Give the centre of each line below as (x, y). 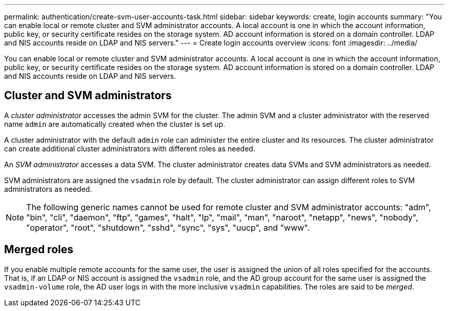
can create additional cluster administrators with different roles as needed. (130, 148)
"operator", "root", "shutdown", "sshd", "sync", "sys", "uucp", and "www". (168, 227)
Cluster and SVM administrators (88, 96)
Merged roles (39, 250)
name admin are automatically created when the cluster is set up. (115, 124)
